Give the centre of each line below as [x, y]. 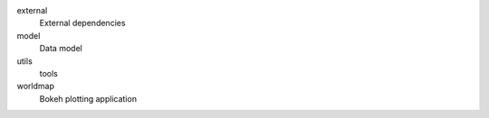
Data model [61, 49]
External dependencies [82, 23]
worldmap [35, 86]
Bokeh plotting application [88, 98]
